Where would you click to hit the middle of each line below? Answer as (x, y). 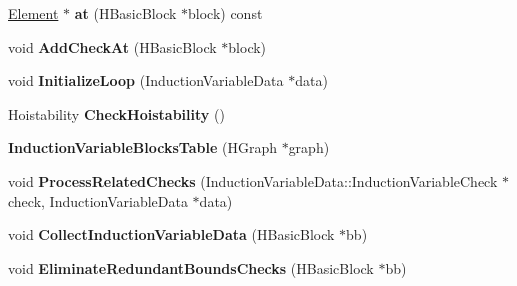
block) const (225, 13)
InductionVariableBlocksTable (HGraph (142, 147)
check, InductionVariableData (98, 200)
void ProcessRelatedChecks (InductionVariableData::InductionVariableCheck (253, 180)
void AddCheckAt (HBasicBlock (112, 46)
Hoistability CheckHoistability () (116, 113)
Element (33, 13)
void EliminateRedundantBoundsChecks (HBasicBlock (191, 267)
